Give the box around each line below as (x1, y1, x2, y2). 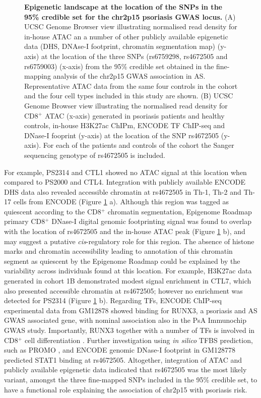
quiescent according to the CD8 (4, 206, 101, 216)
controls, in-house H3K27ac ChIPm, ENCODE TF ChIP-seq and (24, 120, 225, 131)
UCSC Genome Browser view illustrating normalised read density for (24, 21, 237, 32)
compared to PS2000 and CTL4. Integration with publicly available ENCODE (4, 177, 246, 187)
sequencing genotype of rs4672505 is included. (24, 149, 165, 160)
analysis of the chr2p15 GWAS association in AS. (53, 71, 206, 81)
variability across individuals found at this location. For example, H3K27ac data (4, 265, 252, 276)
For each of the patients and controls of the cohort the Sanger (43, 140, 234, 150)
